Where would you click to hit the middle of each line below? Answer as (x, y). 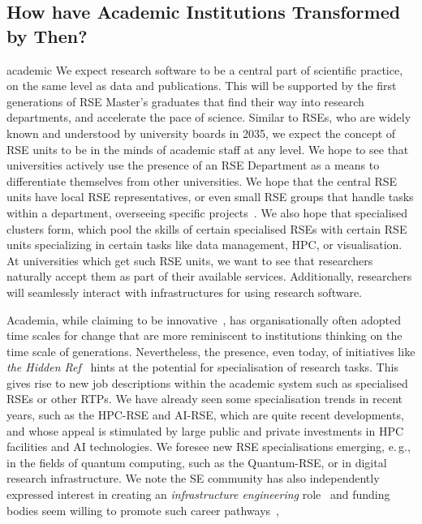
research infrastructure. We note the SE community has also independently (193, 478)
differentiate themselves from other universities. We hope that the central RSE (202, 180)
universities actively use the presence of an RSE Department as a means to (193, 165)
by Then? (47, 35)
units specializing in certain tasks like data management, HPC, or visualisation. (205, 245)
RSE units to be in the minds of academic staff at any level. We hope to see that (208, 149)
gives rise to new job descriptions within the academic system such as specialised (207, 382)
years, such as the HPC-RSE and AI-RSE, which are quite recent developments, (205, 415)
